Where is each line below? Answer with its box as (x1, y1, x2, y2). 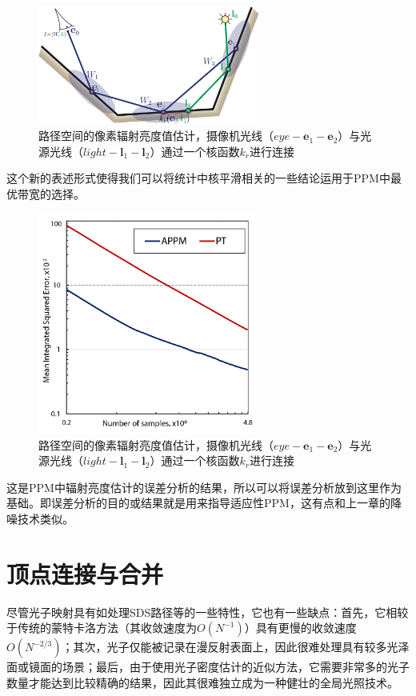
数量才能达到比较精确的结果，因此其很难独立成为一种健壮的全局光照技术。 (6, 674, 398, 690)
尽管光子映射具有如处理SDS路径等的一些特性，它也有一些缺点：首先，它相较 (6, 603, 409, 620)
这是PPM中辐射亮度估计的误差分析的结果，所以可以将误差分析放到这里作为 (6, 478, 402, 495)
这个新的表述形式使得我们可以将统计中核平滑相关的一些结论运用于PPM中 (6, 170, 390, 186)
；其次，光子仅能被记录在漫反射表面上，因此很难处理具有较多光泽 (62, 638, 410, 655)
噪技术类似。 (6, 510, 74, 527)
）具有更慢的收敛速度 (244, 619, 357, 636)
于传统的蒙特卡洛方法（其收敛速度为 (6, 619, 197, 636)
